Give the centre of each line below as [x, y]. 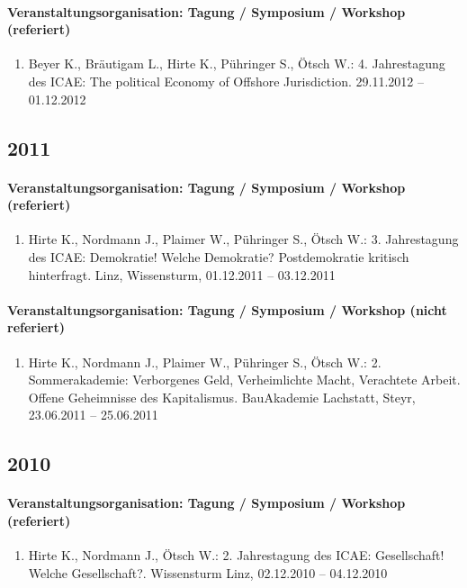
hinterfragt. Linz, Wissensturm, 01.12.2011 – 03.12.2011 [182, 274]
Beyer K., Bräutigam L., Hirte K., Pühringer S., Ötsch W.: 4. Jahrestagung [237, 63]
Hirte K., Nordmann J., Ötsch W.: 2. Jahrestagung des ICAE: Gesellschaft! [236, 555]
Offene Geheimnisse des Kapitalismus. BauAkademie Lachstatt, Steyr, [222, 397]
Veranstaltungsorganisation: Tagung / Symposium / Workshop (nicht [227, 309]
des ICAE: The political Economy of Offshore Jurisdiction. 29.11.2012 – [226, 81]
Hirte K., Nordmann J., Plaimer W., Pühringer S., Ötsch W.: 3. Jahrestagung [243, 239]
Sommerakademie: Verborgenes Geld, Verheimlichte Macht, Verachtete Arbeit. [244, 380]
